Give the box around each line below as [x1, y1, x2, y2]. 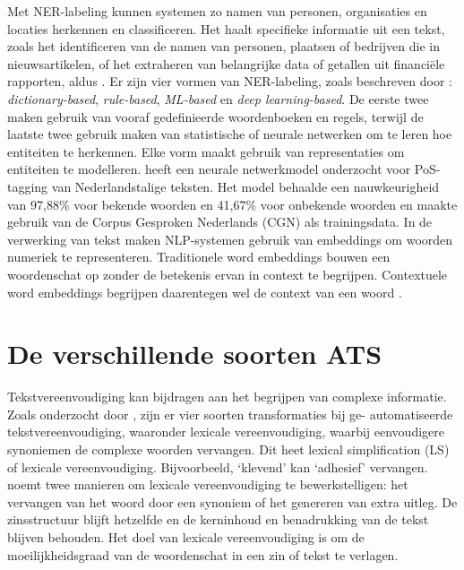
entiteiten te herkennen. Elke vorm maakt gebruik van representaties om [7, 142, 405, 160]
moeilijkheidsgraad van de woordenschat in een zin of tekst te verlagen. [7, 545, 399, 564]
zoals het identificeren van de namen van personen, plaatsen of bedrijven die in [7, 37, 440, 56]
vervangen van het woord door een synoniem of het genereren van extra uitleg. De [7, 492, 458, 511]
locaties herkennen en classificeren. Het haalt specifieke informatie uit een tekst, [7, 19, 445, 38]
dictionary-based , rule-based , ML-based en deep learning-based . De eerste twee [7, 89, 429, 108]
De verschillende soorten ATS [7, 335, 382, 372]
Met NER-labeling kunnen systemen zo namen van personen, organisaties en [7, 2, 427, 20]
